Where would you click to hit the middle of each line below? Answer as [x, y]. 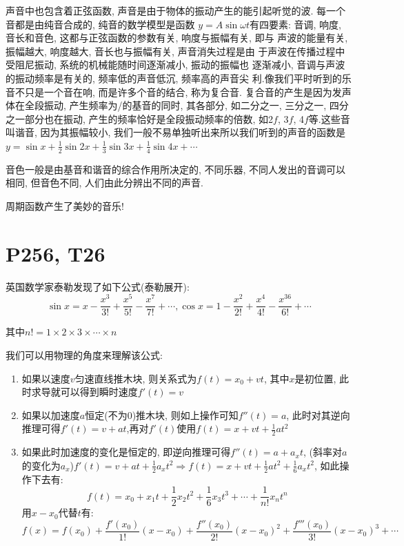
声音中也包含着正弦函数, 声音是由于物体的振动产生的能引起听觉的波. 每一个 [176, 10]
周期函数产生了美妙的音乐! [65, 205]
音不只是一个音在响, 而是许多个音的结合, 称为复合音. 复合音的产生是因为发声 [179, 91]
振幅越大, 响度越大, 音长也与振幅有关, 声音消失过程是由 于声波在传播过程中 [175, 51]
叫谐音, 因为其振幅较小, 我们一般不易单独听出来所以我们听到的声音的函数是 [176, 132]
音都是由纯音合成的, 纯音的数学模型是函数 [100, 24]
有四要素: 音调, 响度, [295, 24]
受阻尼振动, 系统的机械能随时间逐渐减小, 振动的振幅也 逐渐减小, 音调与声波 [175, 65]
